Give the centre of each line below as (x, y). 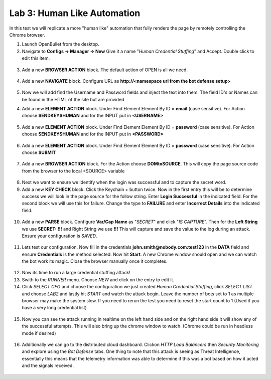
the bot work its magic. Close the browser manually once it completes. (95, 261)
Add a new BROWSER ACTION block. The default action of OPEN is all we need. (105, 70)
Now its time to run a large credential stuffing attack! (76, 273)
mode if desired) (39, 333)
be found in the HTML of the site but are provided (73, 99)
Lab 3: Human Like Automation (75, 13)
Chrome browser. (27, 35)
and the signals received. (48, 365)
